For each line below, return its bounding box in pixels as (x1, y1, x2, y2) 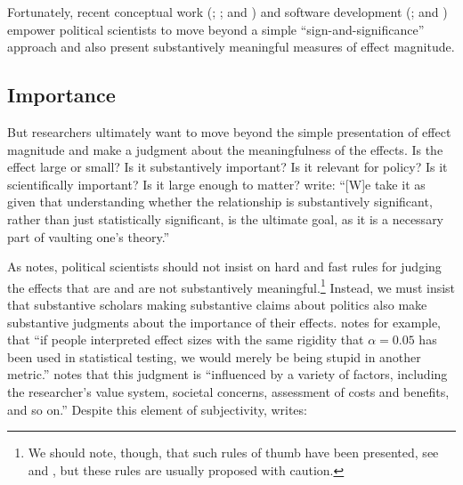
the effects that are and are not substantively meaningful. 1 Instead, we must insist (7, 275, 456, 296)
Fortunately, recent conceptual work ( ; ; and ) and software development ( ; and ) (7, 3, 448, 20)
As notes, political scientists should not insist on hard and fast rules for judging (7, 257, 442, 276)
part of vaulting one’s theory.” (7, 227, 170, 246)
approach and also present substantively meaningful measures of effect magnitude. (7, 37, 455, 56)
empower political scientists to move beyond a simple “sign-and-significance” (7, 20, 425, 38)
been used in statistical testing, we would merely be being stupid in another (7, 347, 421, 366)
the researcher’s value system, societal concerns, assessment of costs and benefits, (7, 382, 450, 400)
